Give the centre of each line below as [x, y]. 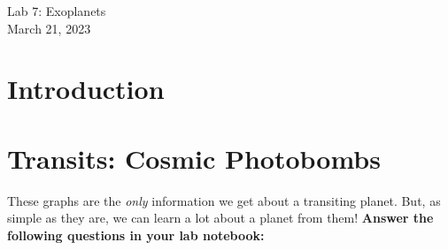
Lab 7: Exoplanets [57, 11]
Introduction [86, 89]
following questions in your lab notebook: [136, 235]
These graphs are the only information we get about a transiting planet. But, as [224, 200]
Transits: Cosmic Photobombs [194, 158]
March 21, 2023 [49, 28]
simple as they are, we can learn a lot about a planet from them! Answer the [220, 218]
